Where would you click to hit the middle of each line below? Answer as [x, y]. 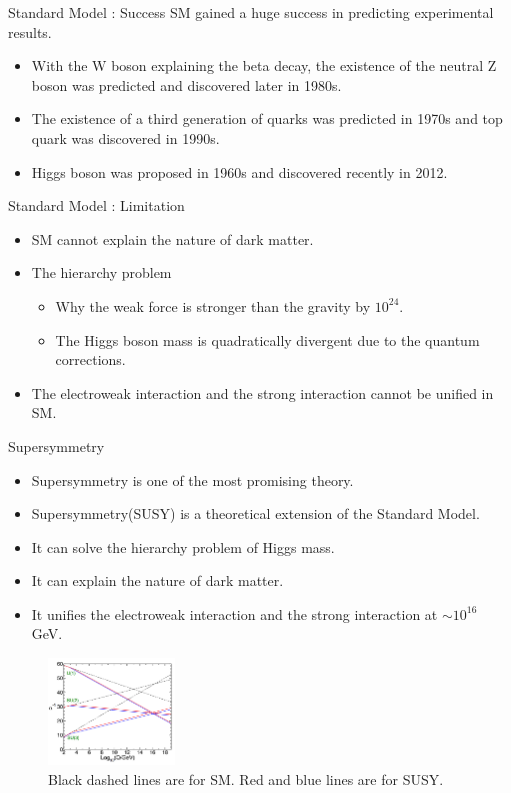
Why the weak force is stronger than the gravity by [213, 305]
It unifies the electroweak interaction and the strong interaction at [234, 613]
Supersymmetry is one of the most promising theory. [192, 479]
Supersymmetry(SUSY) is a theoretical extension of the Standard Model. [255, 513]
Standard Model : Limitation [96, 205]
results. [30, 31]
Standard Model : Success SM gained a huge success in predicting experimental [251, 12]
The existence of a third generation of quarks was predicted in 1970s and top [267, 118]
